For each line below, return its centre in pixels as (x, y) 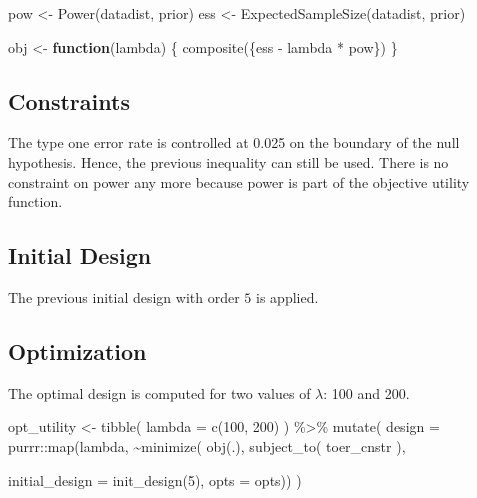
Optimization (77, 350)
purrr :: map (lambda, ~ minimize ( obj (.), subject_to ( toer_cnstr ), (207, 445)
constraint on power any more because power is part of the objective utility (239, 181)
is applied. (287, 296)
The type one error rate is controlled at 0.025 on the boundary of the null (234, 142)
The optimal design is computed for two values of (159, 392)
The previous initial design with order (124, 296)
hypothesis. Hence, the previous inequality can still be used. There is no (228, 161)
